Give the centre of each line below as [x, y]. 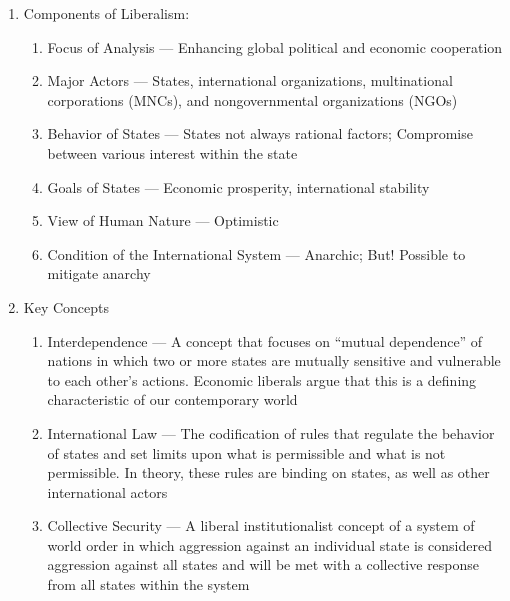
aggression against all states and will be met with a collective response [263, 564]
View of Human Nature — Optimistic [163, 220]
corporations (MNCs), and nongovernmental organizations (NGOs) [252, 99]
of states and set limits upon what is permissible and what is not [246, 452]
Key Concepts [66, 306]
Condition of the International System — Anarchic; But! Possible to [256, 253]
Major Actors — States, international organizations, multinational [250, 80]
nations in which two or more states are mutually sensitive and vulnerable [274, 360]
